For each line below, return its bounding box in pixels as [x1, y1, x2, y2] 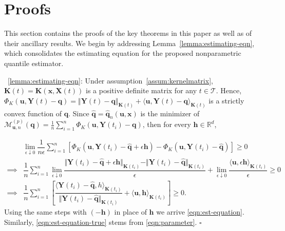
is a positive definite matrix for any [86, 85, 197, 96]
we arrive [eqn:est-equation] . [156, 206, 244, 217]
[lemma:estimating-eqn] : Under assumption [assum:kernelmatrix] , [8, 75, 213, 86]
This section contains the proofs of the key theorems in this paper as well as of [4, 28, 252, 38]
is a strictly [208, 95, 244, 106]
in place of [114, 206, 147, 217]
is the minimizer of [140, 108, 200, 118]
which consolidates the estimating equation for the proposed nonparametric [4, 48, 241, 58]
